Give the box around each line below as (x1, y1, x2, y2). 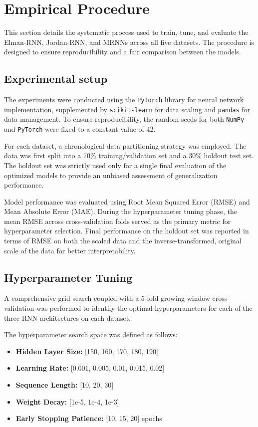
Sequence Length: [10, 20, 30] (15, 380, 114, 390)
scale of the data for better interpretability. (4, 245, 136, 255)
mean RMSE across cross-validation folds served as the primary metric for (4, 215, 231, 226)
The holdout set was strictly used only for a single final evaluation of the (4, 160, 227, 170)
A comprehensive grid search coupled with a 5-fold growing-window (4, 293, 210, 303)
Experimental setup (4, 71, 108, 86)
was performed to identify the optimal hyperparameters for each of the (36, 303, 253, 313)
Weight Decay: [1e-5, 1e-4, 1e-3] (15, 396, 119, 407)
